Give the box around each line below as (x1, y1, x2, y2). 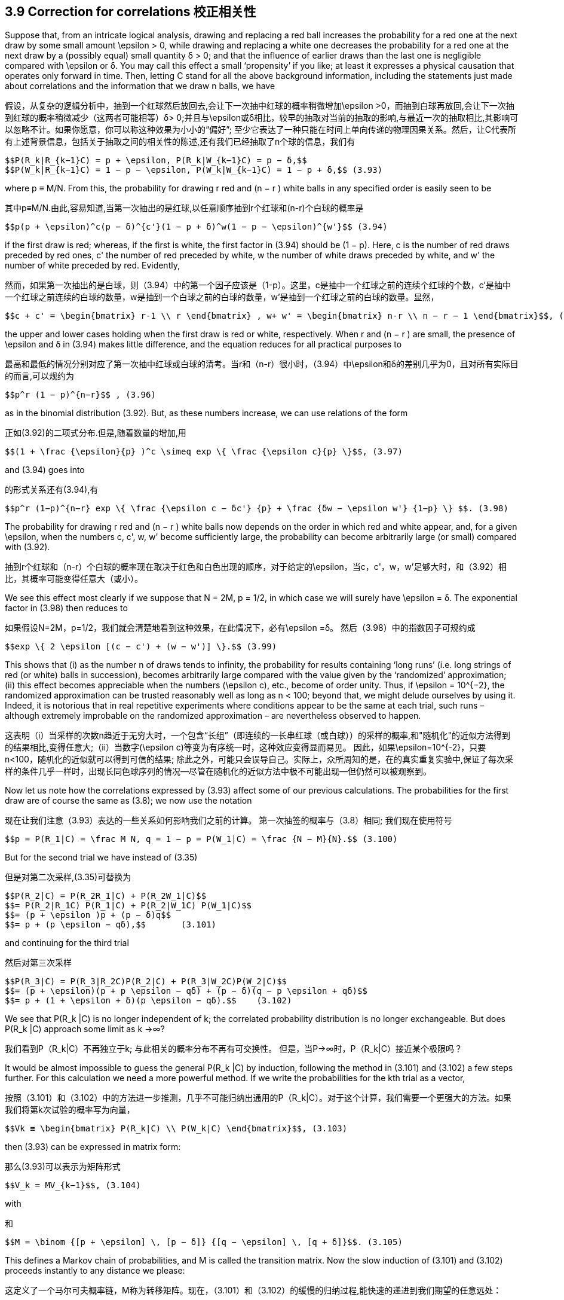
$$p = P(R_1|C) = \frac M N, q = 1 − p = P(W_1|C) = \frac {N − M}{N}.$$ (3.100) (5, 834, 398, 844)
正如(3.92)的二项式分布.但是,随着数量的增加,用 (5, 428, 186, 438)
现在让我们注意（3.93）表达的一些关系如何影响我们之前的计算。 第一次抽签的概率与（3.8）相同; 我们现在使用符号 (5, 815, 452, 826)
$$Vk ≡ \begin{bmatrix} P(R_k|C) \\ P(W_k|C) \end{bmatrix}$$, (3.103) (5, 1124, 348, 1134)
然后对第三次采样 (5, 957, 72, 968)
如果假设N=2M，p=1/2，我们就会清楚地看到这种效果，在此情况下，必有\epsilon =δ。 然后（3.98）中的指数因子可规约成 (5, 622, 476, 633)
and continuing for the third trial (5, 938, 129, 948)
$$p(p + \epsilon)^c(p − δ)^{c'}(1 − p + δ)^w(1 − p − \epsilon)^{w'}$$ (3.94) (5, 222, 388, 232)
